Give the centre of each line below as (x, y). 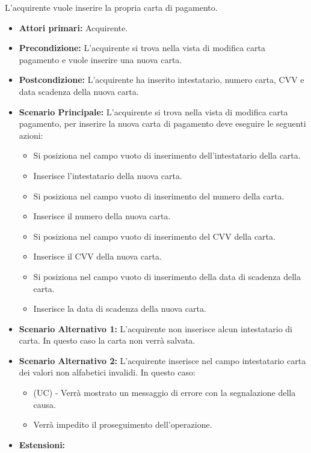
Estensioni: (42, 444)
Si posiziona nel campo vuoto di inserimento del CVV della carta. (154, 236)
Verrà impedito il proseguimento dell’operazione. (123, 424)
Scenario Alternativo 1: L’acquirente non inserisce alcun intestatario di (155, 328)
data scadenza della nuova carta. (79, 91)
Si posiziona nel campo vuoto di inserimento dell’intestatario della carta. (167, 155)
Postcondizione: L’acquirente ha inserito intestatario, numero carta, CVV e (162, 80)
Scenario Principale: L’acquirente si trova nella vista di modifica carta (153, 111)
